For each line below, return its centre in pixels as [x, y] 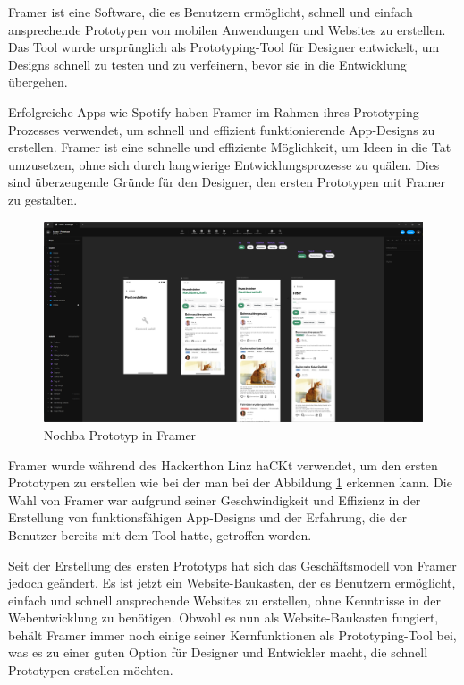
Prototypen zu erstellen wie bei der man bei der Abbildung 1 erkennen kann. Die [230, 482]
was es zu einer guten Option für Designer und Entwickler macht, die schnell [218, 652]
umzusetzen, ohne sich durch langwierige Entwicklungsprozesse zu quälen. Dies [224, 164]
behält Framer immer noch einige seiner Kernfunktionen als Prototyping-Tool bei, [232, 634]
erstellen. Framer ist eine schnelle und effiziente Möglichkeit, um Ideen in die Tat [230, 147]
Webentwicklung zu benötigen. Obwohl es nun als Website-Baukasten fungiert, [224, 617]
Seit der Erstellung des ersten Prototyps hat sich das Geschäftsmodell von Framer [232, 565]
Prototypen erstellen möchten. [91, 670]
